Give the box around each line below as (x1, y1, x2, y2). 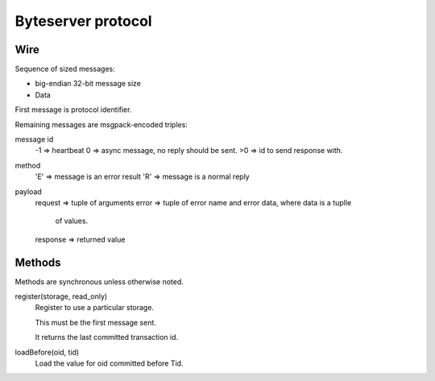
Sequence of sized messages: (14, 64, 116, 74)
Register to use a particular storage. (35, 303, 155, 313)
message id (14, 135, 54, 144)
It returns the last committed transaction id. (35, 333, 179, 342)
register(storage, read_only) (14, 292, 108, 301)
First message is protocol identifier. (14, 105, 132, 114)
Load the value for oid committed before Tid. (35, 358, 184, 368)
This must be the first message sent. (35, 317, 157, 327)
